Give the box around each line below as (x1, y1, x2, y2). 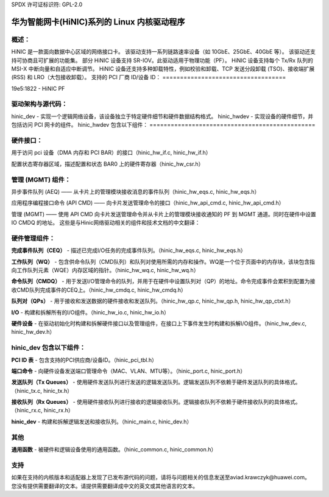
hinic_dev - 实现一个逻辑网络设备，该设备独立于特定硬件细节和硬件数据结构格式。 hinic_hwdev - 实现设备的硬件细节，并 (11, 113, 314, 120)
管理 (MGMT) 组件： (11, 175, 71, 184)
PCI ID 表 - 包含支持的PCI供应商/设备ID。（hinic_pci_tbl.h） (11, 356, 158, 364)
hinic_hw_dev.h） (11, 328, 55, 336)
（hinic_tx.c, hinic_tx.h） (11, 387, 73, 394)
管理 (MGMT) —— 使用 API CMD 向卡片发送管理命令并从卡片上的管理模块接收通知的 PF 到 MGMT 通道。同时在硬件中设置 (11, 210, 316, 217)
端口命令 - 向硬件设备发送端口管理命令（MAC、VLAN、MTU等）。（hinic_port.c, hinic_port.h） (11, 367, 246, 375)
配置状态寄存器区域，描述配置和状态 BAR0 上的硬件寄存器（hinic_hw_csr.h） (11, 160, 204, 167)
